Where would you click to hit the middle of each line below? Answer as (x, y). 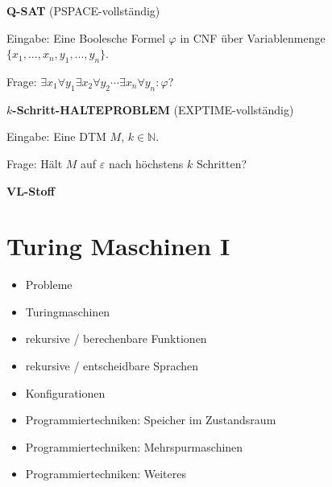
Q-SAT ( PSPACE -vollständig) (83, 10)
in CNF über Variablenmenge (253, 37)
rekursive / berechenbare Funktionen (116, 338)
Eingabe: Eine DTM (56, 136)
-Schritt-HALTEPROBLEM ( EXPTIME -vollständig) (153, 109)
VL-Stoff (31, 190)
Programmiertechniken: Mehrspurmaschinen (134, 446)
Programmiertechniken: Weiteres (106, 474)
